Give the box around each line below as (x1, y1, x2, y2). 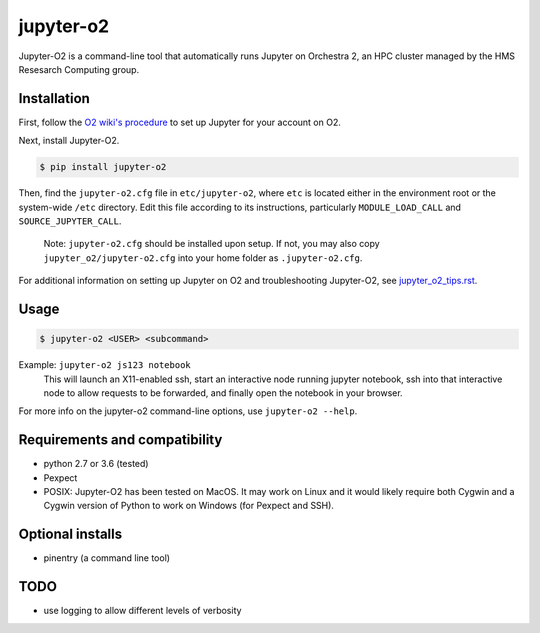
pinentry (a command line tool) (43, 552, 170, 564)
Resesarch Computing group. (18, 63, 140, 75)
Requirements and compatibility (18, 431, 223, 449)
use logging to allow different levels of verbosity (43, 605, 242, 617)
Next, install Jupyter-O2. (18, 135, 120, 147)
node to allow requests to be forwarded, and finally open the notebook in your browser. (43, 386, 404, 399)
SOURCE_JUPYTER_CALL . (18, 215, 122, 227)
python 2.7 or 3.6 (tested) (43, 458, 149, 470)
